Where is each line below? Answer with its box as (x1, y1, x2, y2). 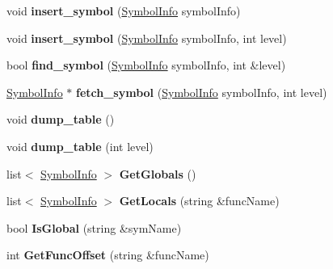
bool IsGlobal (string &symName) (6, 219, 182, 236)
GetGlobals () (119, 165, 196, 182)
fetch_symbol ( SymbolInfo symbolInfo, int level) (75, 83, 327, 100)
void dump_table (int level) (6, 137, 154, 154)
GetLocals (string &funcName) (119, 192, 280, 209)
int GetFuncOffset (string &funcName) (6, 246, 209, 263)
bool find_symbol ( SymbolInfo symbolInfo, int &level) (6, 57, 286, 74)
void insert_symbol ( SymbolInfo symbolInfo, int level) (6, 29, 287, 46)
